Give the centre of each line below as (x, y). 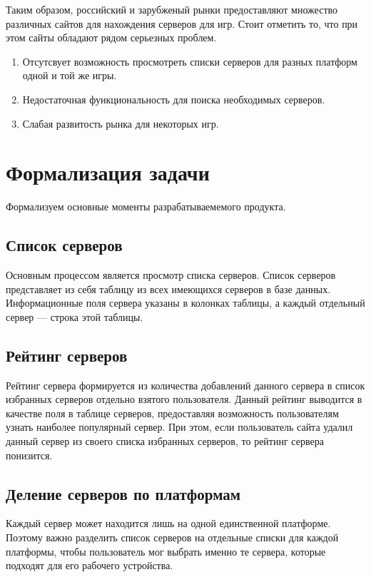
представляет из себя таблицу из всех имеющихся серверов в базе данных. (168, 288)
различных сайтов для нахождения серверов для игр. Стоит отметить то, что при (182, 23)
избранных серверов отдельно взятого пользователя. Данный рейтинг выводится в (184, 399)
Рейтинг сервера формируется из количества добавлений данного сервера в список (185, 385)
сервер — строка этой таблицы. (75, 316)
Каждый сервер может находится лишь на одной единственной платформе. (168, 523)
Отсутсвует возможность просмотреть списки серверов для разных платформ (190, 61)
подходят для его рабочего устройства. (90, 565)
